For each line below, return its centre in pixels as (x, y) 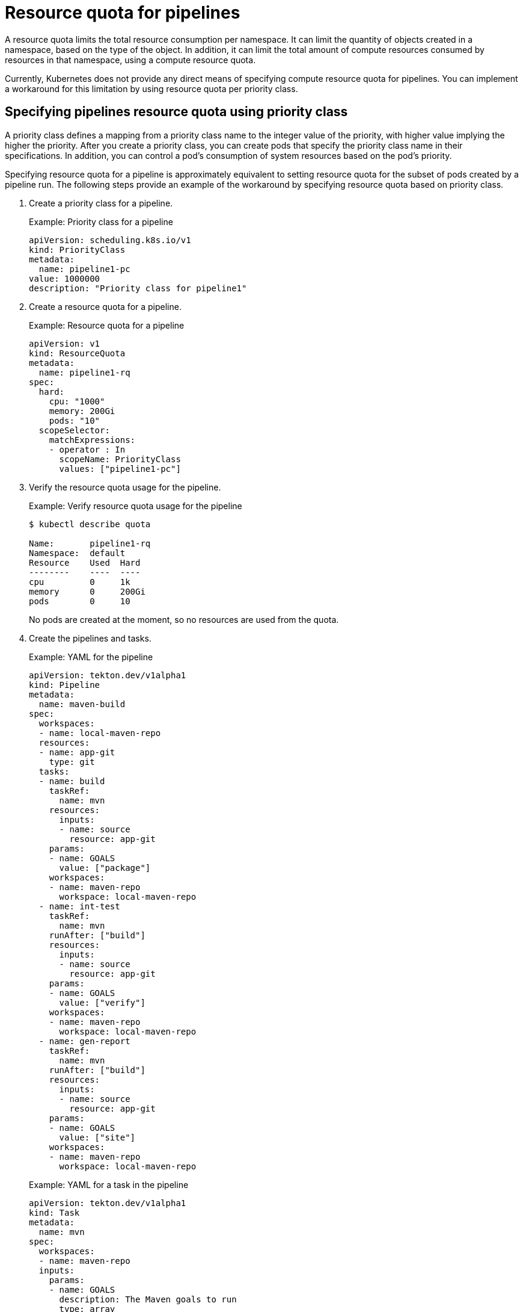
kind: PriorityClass (77, 249)
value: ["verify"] (102, 1002)
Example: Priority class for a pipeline (101, 221)
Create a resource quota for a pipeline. (105, 306)
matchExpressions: (92, 440)
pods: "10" (75, 420)
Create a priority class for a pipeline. (101, 203)
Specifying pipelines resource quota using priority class (176, 112)
